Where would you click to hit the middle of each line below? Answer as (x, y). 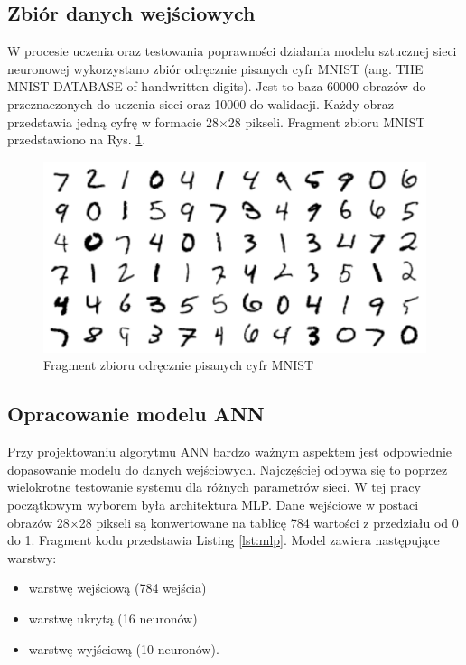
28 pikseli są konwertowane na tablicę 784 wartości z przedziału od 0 (269, 522)
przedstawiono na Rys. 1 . (77, 139)
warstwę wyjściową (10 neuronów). (124, 648)
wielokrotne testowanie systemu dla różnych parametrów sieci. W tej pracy (214, 487)
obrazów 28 (38, 522)
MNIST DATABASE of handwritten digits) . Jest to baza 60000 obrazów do (217, 86)
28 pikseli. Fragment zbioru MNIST (326, 121)
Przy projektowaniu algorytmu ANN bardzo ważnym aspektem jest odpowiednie (230, 452)
